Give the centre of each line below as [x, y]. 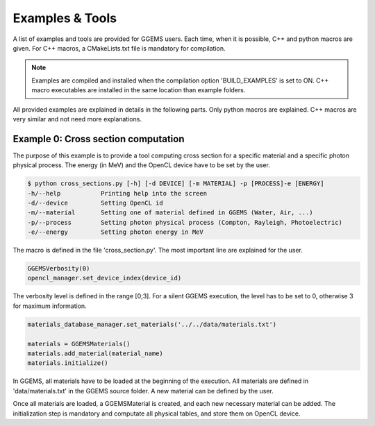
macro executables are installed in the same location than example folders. [139, 90]
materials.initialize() [68, 363]
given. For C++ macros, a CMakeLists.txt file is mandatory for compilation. [119, 48]
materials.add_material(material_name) [95, 353]
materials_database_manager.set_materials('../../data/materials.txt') [152, 324]
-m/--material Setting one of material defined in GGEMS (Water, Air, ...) [170, 213]
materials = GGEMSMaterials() [79, 344]
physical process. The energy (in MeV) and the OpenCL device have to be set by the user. [142, 165]
